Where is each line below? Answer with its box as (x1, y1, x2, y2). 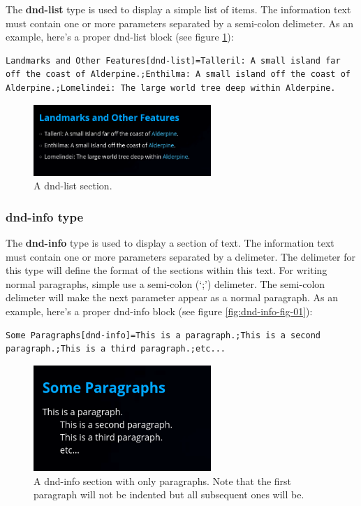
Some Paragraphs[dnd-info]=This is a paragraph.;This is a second (6, 330, 321, 340)
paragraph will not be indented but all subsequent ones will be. (34, 487, 304, 502)
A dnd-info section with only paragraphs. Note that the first (34, 473, 292, 488)
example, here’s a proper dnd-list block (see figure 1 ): (6, 29, 234, 44)
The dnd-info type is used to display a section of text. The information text (6, 236, 334, 250)
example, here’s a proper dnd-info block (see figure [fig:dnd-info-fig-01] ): (6, 303, 313, 318)
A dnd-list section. (34, 178, 112, 193)
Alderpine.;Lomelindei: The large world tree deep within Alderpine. (6, 82, 336, 93)
